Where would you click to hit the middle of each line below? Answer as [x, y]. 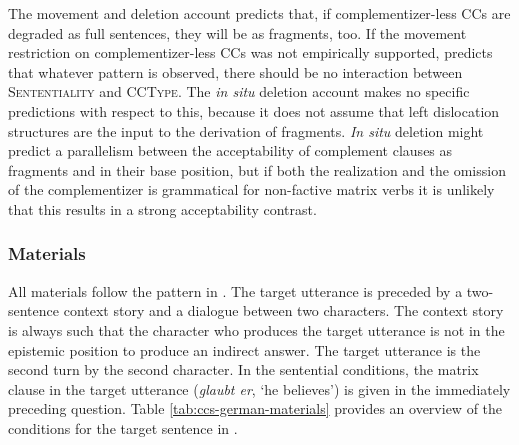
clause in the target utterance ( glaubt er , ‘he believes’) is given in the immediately [259, 388]
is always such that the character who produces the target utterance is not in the [256, 329]
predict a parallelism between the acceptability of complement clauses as [230, 150]
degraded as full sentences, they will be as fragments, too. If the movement [237, 32]
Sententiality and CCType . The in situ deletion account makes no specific [239, 91]
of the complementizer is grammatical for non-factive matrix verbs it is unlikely [251, 189]
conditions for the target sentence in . [123, 427]
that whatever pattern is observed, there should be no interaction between [235, 71]
